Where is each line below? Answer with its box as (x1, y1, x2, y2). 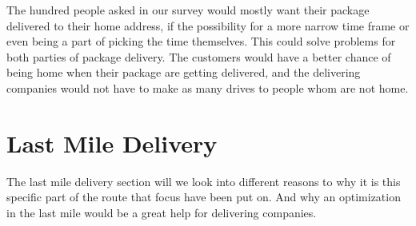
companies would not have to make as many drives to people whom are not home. (6, 79, 409, 96)
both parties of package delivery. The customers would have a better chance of (6, 48, 391, 65)
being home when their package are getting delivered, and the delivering (6, 64, 361, 81)
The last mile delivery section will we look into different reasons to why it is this (6, 172, 401, 189)
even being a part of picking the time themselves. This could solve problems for (6, 33, 396, 50)
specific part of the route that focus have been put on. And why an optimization (6, 188, 401, 205)
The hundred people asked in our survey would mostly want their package (6, 2, 370, 18)
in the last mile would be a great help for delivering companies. (6, 204, 317, 220)
